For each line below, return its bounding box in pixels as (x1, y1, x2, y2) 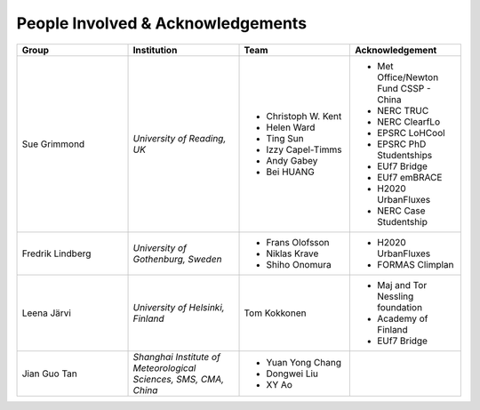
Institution (132, 44, 178, 56)
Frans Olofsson (266, 236, 330, 248)
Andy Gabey (266, 154, 318, 166)
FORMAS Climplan (376, 258, 454, 270)
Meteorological (132, 361, 196, 374)
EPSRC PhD (376, 138, 427, 150)
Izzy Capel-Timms (266, 143, 342, 156)
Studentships (376, 149, 433, 161)
